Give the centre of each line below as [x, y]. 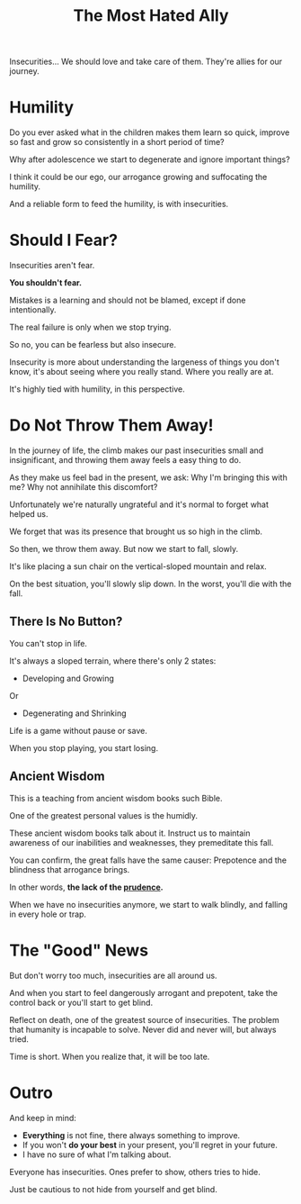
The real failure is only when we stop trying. [90, 327]
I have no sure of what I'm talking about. [97, 1154]
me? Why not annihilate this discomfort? [84, 487]
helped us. [29, 514]
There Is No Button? [66, 622]
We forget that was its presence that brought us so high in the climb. [136, 531]
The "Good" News [79, 950]
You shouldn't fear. [46, 283]
